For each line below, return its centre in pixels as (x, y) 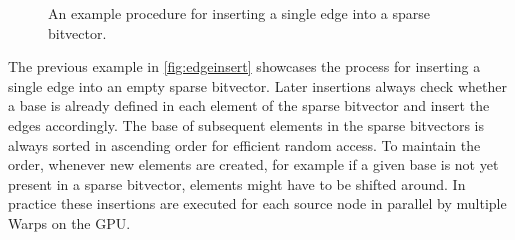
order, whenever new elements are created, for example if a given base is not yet (253, 164)
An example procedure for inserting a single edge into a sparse (239, 13)
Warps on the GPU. (69, 222)
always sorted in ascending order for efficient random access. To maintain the (244, 144)
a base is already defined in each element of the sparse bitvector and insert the (249, 105)
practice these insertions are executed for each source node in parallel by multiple (257, 203)
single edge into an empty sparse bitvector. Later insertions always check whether (257, 85)
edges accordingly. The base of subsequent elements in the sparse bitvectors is (246, 124)
